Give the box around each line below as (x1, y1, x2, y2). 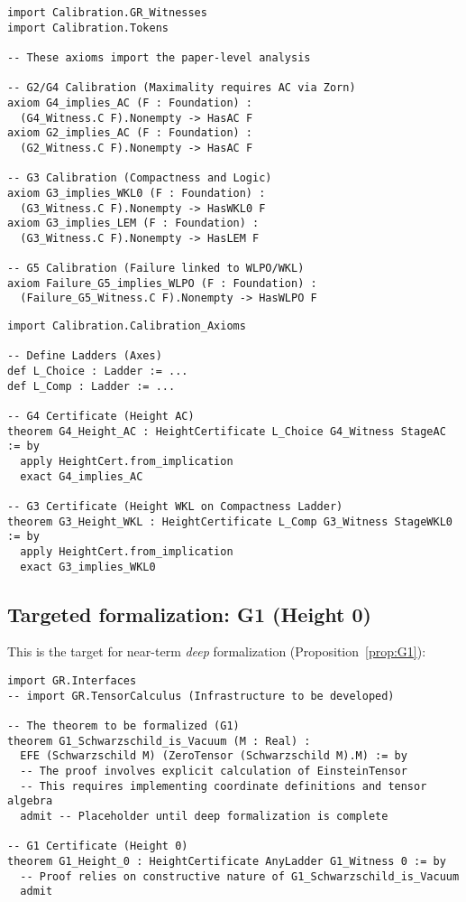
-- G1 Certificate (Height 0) (7, 840, 188, 853)
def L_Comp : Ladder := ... (7, 379, 176, 393)
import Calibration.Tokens (7, 21, 169, 34)
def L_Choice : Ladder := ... (7, 365, 188, 378)
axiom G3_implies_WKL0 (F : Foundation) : (7, 186, 266, 200)
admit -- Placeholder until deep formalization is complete (20, 809, 388, 823)
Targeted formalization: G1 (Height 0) (7, 600, 371, 628)
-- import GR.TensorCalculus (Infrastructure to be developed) (7, 689, 395, 702)
